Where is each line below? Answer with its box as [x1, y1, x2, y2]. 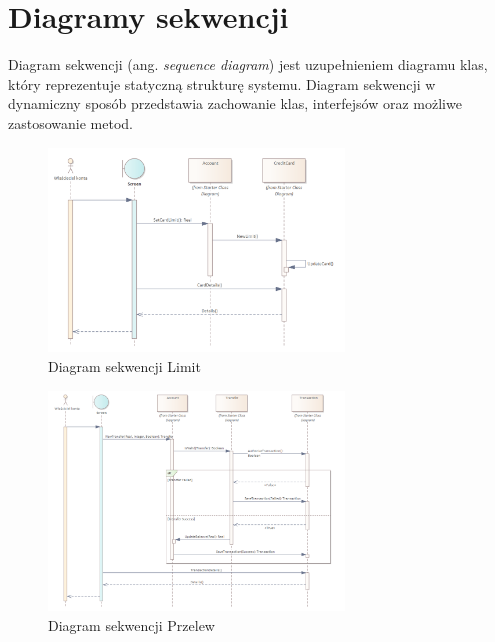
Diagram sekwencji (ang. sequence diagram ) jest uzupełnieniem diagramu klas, [8, 54, 488, 75]
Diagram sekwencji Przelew [48, 614, 215, 635]
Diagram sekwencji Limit [48, 356, 201, 376]
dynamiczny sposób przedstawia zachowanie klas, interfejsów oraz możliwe [8, 93, 462, 114]
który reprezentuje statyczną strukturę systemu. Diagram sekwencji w [8, 73, 436, 94]
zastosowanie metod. [8, 112, 133, 133]
